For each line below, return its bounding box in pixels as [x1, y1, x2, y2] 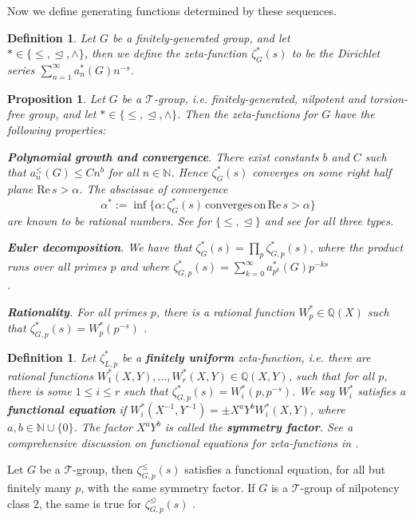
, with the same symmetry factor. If [81, 479, 255, 496]
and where [120, 258, 170, 275]
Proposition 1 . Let [7, 89, 105, 106]
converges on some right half [252, 164, 392, 181]
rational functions [7, 367, 93, 383]
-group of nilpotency [300, 479, 400, 496]
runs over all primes [7, 258, 107, 275]
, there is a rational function [156, 303, 295, 320]
